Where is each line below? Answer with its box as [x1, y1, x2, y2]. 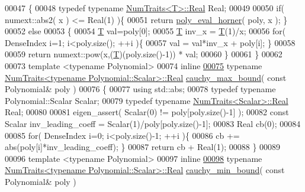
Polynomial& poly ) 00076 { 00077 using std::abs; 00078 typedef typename [5, 83, 276, 95]
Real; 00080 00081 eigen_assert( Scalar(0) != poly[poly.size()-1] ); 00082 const [5, 106, 289, 118]
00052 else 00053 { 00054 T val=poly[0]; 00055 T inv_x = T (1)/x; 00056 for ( [5, 25, 286, 37]
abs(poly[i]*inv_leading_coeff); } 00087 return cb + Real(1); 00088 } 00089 [5, 141, 281, 153]
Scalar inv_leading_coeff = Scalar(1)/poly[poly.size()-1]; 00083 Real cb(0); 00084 [5, 117, 301, 129]
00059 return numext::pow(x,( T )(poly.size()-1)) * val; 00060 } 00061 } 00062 [5, 48, 282, 60]
